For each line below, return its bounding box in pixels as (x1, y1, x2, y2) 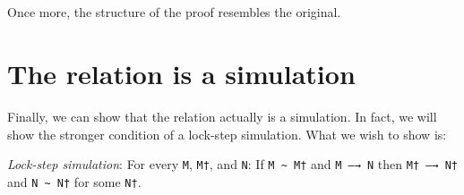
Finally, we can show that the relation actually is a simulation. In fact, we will (7, 107, 437, 126)
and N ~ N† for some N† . (7, 172, 142, 191)
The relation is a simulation (7, 55, 356, 92)
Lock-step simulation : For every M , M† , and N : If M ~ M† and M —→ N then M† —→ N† (7, 155, 458, 174)
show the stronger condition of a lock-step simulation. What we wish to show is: (7, 124, 447, 143)
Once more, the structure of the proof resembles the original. (7, 3, 341, 21)
